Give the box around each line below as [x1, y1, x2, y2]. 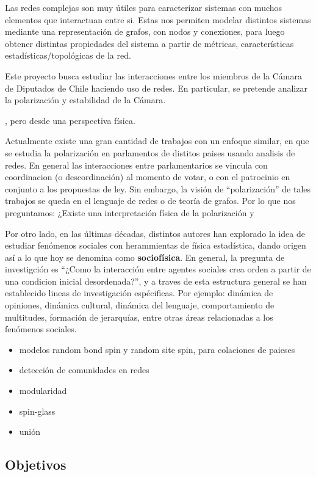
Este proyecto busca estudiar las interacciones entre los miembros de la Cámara [5, 69, 303, 82]
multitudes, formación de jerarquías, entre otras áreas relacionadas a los [5, 310, 273, 323]
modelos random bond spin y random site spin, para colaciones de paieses [19, 343, 295, 355]
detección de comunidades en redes [19, 363, 149, 376]
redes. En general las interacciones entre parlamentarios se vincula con [5, 158, 268, 171]
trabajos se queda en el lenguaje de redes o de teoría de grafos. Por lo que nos [5, 194, 296, 207]
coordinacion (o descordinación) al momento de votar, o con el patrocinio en [5, 170, 290, 183]
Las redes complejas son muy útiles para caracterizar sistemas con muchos [5, 1, 282, 13]
